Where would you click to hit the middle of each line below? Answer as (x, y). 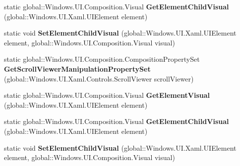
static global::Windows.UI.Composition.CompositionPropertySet (102, 59)
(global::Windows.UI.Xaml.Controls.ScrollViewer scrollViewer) (99, 78)
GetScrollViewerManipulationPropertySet (77, 68)
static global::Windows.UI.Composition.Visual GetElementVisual (107, 95)
